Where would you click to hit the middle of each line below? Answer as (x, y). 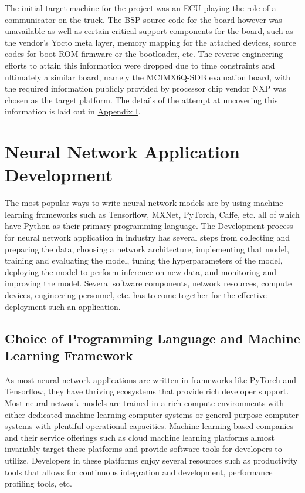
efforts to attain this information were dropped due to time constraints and (140, 65)
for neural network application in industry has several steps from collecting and (147, 237)
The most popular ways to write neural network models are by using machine (144, 203)
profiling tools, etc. (38, 483)
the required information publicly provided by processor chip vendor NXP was (145, 88)
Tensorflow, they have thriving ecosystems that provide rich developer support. (147, 391)
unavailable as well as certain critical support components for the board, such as (149, 31)
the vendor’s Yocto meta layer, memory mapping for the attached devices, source (150, 42)
